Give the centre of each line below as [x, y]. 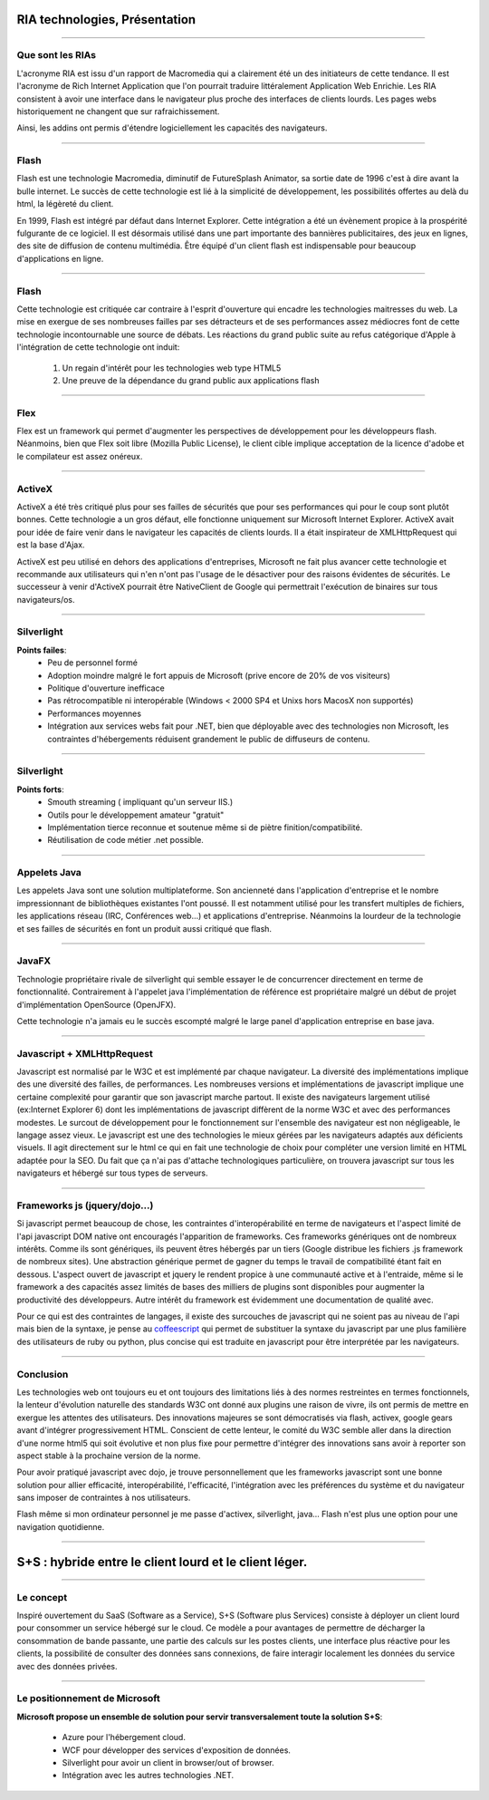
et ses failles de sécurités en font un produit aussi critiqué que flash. [144, 928]
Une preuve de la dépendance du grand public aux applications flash [191, 380]
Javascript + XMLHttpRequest [85, 1053]
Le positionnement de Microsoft [88, 1698]
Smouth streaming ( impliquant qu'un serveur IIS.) [140, 802]
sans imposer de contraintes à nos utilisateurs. [104, 1498]
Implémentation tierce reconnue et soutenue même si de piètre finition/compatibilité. [205, 827]
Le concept [42, 1597]
